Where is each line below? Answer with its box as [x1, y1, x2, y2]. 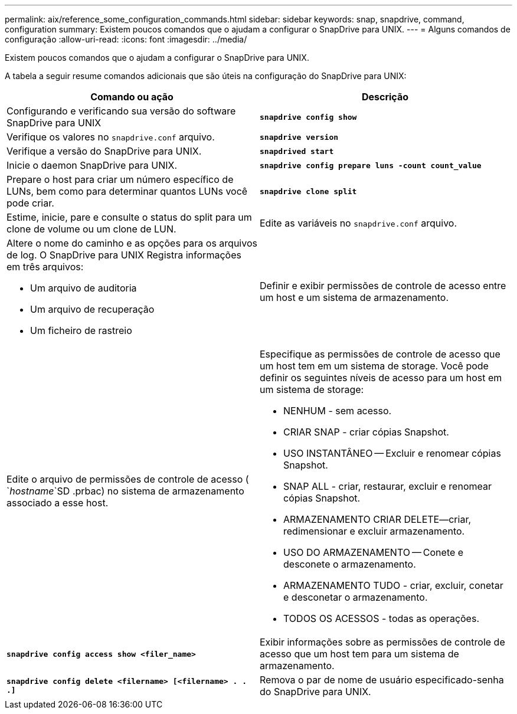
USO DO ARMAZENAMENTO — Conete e [283, 546, 464, 558]
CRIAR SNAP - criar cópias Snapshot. [283, 426, 449, 438]
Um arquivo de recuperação [30, 303, 155, 315]
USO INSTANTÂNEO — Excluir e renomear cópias [283, 447, 501, 459]
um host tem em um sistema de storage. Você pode [260, 360, 489, 372]
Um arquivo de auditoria [30, 282, 137, 294]
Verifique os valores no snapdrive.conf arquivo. [6, 131, 215, 143]
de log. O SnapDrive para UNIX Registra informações [6, 249, 241, 261]
